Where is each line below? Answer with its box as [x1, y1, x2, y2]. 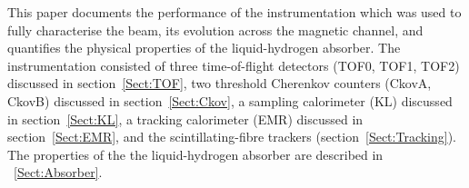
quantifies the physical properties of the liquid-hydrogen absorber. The [7, 38, 401, 57]
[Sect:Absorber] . [14, 163, 103, 182]
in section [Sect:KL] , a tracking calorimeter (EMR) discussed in [7, 109, 364, 128]
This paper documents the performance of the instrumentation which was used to [7, 3, 462, 21]
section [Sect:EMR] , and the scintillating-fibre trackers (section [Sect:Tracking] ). [7, 127, 457, 146]
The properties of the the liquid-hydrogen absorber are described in [7, 144, 384, 163]
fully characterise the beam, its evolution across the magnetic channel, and [7, 20, 424, 39]
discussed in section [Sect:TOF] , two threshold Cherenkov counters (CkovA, [7, 74, 432, 93]
